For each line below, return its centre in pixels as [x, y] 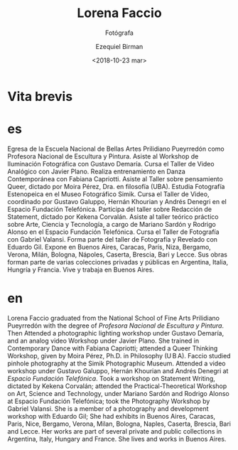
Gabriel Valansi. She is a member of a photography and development [108, 408]
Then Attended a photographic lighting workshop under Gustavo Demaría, [116, 333]
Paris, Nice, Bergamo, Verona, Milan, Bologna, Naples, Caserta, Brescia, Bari [119, 424]
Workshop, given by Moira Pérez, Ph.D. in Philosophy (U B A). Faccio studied [119, 355]
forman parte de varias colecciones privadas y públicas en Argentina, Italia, [118, 262]
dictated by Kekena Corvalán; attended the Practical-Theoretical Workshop [117, 386]
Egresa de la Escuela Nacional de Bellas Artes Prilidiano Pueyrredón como [116, 149]
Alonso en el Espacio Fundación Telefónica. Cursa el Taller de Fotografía [113, 232]
